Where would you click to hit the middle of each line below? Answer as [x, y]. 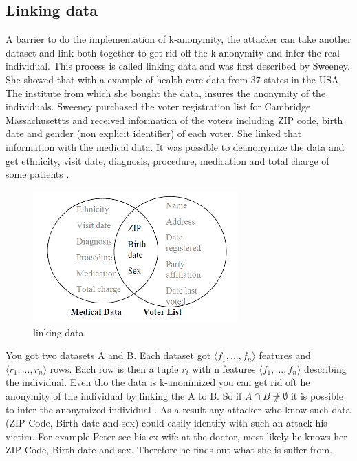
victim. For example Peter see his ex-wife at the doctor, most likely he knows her [176, 436]
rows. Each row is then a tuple [114, 368]
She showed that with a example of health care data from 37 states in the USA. [174, 79]
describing [325, 368]
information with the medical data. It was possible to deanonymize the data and [175, 146]
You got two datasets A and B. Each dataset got [108, 355]
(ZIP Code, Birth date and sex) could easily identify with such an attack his [166, 423]
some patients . [37, 174]
